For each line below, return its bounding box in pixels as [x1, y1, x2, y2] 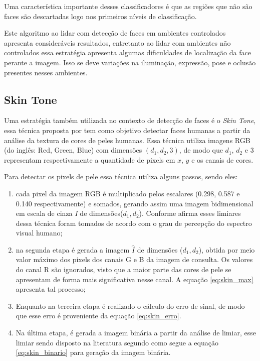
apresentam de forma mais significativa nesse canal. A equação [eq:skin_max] [16, 274, 253, 284]
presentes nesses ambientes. [4, 67, 88, 77]
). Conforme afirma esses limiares [139, 208, 241, 218]
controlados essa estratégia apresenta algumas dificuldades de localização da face [4, 47, 251, 58]
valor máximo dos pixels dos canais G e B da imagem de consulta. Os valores [16, 254, 253, 265]
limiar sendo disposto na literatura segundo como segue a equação [16, 337, 218, 347]
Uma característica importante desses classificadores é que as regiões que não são [4, 1, 252, 11]
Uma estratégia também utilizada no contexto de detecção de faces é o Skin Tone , [4, 115, 256, 126]
